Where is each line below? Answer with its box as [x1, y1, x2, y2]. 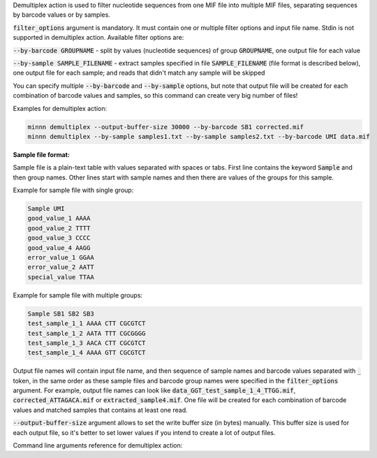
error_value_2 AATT [27, 263, 94, 272]
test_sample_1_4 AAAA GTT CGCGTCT [27, 349, 146, 357]
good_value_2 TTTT [27, 224, 91, 232]
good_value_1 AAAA [27, 214, 91, 223]
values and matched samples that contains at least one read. [13, 406, 188, 414]
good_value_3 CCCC [27, 234, 91, 242]
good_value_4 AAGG [27, 244, 91, 251]
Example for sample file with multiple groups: [13, 290, 143, 300]
